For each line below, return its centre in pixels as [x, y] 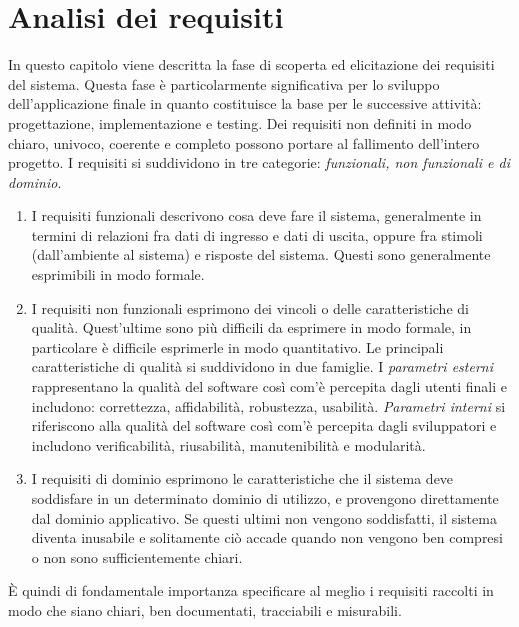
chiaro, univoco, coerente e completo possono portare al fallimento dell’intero [244, 142]
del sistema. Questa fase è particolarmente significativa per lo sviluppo [224, 83]
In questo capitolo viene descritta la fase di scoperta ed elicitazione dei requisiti [251, 64]
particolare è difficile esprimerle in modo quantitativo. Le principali [237, 346]
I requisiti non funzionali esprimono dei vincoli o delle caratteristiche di [250, 307]
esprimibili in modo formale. [118, 274]
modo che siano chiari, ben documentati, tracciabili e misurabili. [205, 609]
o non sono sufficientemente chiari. [137, 556]
